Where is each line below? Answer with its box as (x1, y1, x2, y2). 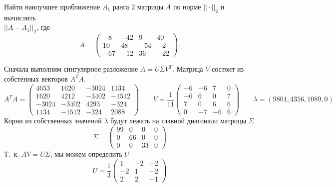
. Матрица (172, 64, 203, 74)
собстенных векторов (4, 73, 68, 84)
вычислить (4, 12, 36, 22)
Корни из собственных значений (4, 115, 102, 125)
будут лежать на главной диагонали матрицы (110, 115, 247, 125)
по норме (173, 1, 201, 11)
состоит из (211, 64, 244, 74)
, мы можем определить (50, 149, 122, 159)
